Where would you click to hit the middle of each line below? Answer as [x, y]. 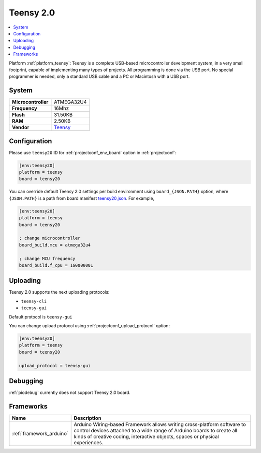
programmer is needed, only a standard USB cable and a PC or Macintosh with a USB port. [99, 76]
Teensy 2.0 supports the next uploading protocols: [59, 292]
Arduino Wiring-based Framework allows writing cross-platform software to [160, 424]
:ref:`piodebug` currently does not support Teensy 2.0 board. [70, 393]
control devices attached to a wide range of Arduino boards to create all [156, 430]
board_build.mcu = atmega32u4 [55, 245]
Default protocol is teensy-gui [41, 317]
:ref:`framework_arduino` [40, 433]
